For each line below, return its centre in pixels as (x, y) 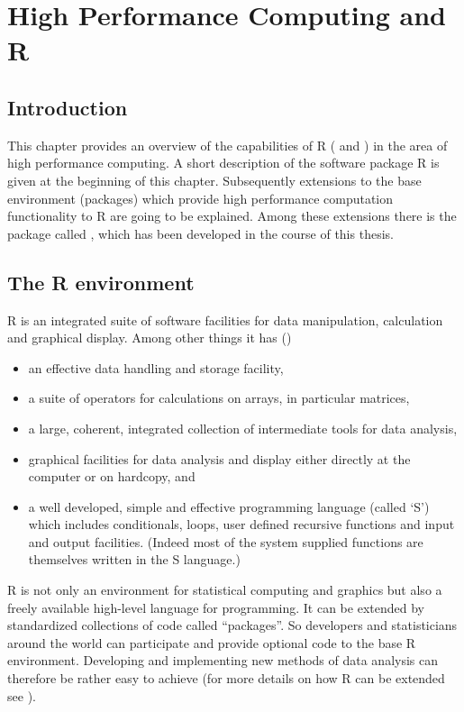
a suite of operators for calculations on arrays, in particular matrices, (219, 398)
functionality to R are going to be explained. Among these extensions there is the (232, 216)
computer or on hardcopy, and (112, 476)
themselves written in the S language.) (134, 559)
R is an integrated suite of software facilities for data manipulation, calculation (225, 319)
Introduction (68, 107)
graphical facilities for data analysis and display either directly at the (219, 458)
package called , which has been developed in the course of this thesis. (200, 233)
